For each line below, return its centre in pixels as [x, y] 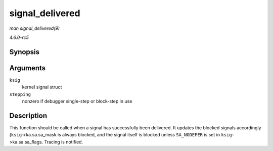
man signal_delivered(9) [35, 28]
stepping [20, 94]
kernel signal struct [42, 87]
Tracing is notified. [64, 142]
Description [28, 115]
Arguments [28, 68]
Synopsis [25, 52]
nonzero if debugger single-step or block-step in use [77, 102]
